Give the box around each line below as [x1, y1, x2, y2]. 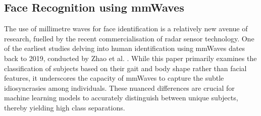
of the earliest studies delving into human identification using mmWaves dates [4, 43, 245, 53]
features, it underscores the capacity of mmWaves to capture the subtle [4, 73, 224, 83]
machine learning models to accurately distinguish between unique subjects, [4, 92, 238, 103]
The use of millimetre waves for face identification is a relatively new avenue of [4, 23, 248, 34]
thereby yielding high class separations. [4, 102, 125, 112]
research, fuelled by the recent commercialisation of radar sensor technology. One [4, 33, 254, 43]
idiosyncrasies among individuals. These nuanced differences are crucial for [4, 82, 235, 93]
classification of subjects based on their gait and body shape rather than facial [4, 63, 247, 73]
